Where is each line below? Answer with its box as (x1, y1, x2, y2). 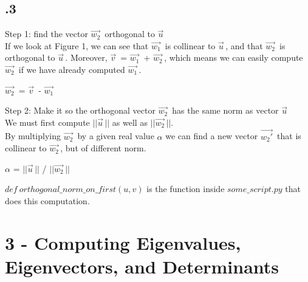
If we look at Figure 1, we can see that (5, 39, 149, 52)
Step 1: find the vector (5, 27, 88, 40)
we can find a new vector (165, 129, 258, 142)
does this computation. (5, 194, 90, 207)
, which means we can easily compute (164, 51, 303, 64)
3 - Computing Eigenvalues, (5, 230, 241, 255)
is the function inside (146, 182, 225, 195)
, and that (225, 39, 263, 52)
